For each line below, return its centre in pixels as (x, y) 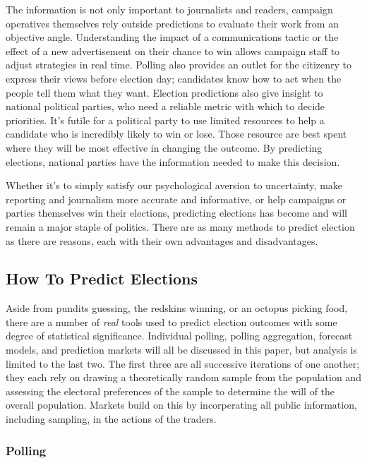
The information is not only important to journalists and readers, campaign (169, 9)
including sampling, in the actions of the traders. (111, 419)
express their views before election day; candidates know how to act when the (174, 78)
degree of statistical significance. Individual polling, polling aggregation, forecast (179, 336)
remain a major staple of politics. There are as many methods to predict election (180, 226)
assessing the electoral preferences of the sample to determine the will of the (170, 391)
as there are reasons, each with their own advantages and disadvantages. (162, 240)
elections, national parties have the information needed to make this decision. (173, 161)
